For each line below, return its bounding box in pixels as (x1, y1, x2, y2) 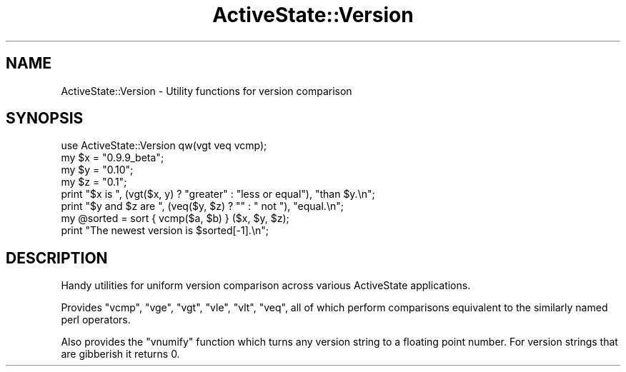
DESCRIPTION (6, 248, 108, 267)
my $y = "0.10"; (61, 164, 134, 176)
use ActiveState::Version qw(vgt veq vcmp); (61, 139, 267, 152)
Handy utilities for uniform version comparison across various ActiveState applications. (61, 279, 471, 292)
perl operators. (61, 313, 131, 326)
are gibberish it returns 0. (61, 348, 180, 361)
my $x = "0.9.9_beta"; (61, 151, 164, 164)
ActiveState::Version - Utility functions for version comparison (61, 84, 352, 97)
